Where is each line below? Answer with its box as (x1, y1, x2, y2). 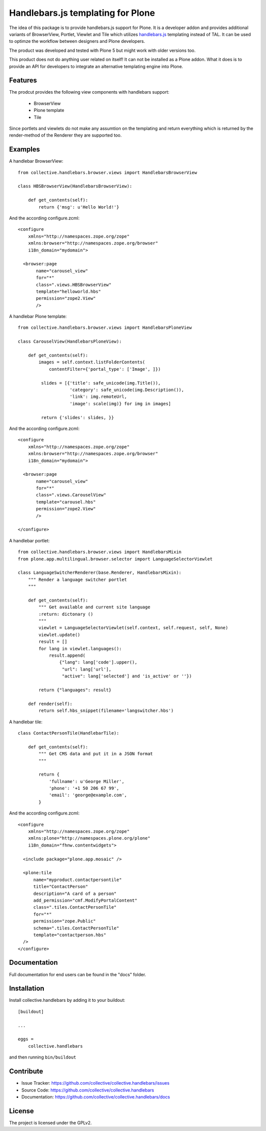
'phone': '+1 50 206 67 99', (49, 785, 119, 791)
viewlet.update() (38, 632, 81, 637)
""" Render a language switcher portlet (28, 577, 128, 582)
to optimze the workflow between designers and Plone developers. (9, 38, 145, 44)
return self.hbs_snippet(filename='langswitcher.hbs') (38, 708, 174, 713)
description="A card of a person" (33, 890, 117, 896)
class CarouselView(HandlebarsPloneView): (18, 339, 122, 345)
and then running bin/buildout (9, 1054, 76, 1060)
